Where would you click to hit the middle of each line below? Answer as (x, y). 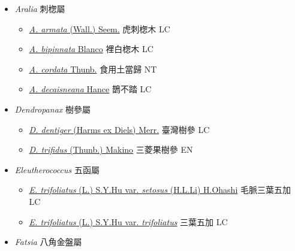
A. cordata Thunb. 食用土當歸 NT (93, 69)
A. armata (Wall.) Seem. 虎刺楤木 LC (100, 28)
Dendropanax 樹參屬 (52, 109)
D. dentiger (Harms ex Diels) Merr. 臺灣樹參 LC (119, 129)
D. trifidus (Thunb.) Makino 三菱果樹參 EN (111, 149)
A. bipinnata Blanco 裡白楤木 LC (91, 49)
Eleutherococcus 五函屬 (57, 169)
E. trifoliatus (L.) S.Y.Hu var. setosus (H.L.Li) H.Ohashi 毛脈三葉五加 (160, 190)
